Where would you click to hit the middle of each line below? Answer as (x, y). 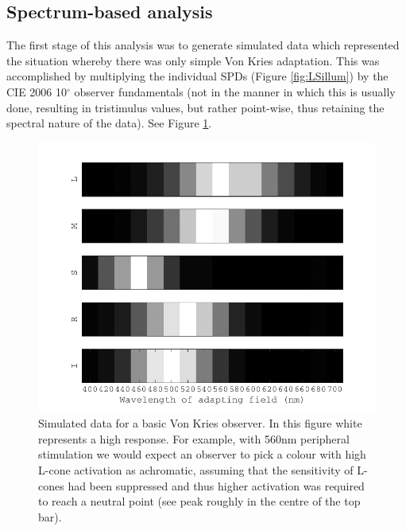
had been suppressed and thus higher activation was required (216, 485)
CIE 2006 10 (37, 91)
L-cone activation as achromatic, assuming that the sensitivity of (196, 470)
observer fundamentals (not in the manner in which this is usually (235, 91)
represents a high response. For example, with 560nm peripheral (194, 438)
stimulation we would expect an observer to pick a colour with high (202, 454)
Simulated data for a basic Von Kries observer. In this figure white (200, 423)
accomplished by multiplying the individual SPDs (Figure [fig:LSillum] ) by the (197, 76)
